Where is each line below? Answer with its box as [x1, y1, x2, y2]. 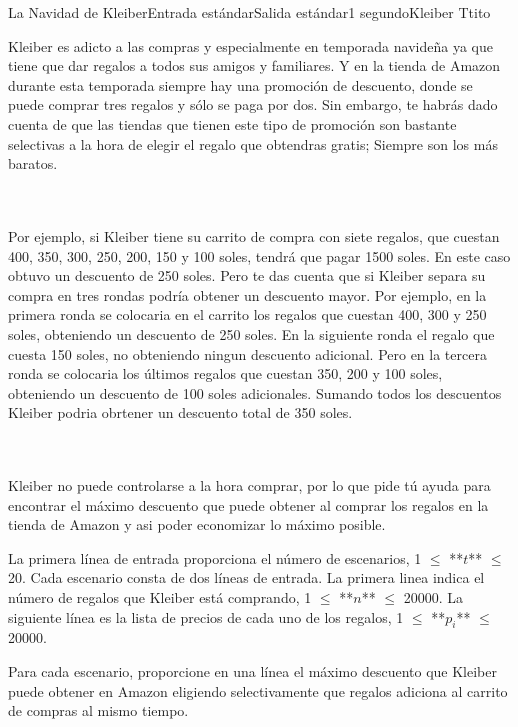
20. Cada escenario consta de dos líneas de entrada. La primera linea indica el [8, 567, 485, 588]
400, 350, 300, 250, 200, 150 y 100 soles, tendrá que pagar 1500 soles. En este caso [8, 245, 511, 266]
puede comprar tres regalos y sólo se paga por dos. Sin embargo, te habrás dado [8, 94, 498, 115]
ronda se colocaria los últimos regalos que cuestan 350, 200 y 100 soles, [8, 363, 443, 384]
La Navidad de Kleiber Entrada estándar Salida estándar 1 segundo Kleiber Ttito [8, 2, 491, 22]
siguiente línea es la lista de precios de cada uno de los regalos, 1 [8, 606, 404, 627]
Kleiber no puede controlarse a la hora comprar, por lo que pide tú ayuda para [8, 475, 491, 496]
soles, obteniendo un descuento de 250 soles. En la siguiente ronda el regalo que [8, 323, 495, 344]
